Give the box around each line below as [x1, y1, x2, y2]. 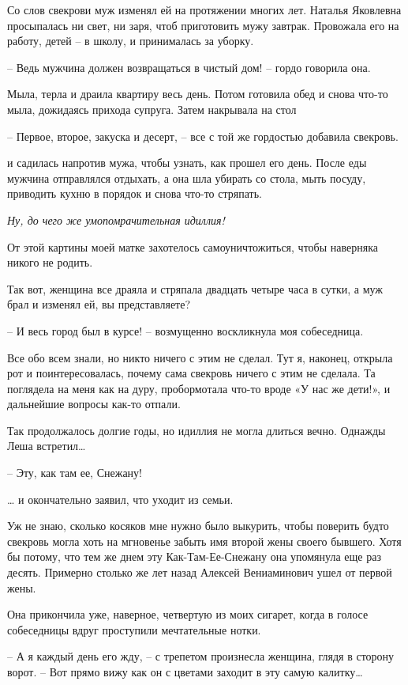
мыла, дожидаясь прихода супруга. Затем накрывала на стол [7, 100, 297, 117]
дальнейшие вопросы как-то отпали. [7, 395, 181, 412]
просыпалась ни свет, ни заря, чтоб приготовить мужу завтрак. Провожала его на [7, 17, 399, 33]
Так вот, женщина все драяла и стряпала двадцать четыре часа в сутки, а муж [7, 280, 383, 297]
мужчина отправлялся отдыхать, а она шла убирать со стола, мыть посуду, [7, 169, 366, 186]
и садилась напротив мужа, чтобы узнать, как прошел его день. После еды [7, 154, 367, 171]
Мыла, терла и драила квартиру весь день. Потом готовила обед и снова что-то [7, 85, 388, 102]
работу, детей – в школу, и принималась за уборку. [7, 32, 254, 49]
